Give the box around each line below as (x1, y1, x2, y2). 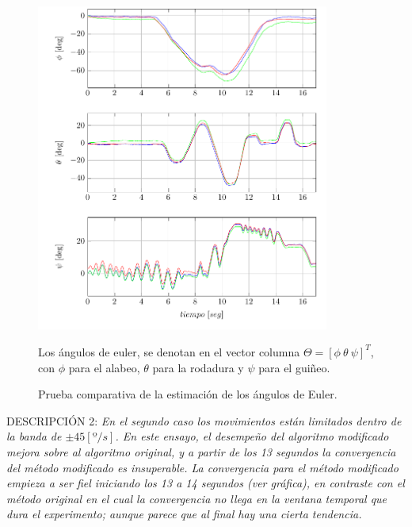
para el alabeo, (68, 359, 140, 375)
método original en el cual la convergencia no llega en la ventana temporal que (6, 490, 387, 506)
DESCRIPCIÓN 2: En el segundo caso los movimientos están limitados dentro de (6, 412, 402, 429)
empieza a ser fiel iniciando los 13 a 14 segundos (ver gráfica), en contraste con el (6, 475, 405, 491)
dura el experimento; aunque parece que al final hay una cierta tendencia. (6, 506, 362, 522)
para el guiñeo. (258, 359, 330, 375)
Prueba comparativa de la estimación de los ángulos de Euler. (38, 386, 338, 402)
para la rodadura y (152, 359, 244, 375)
